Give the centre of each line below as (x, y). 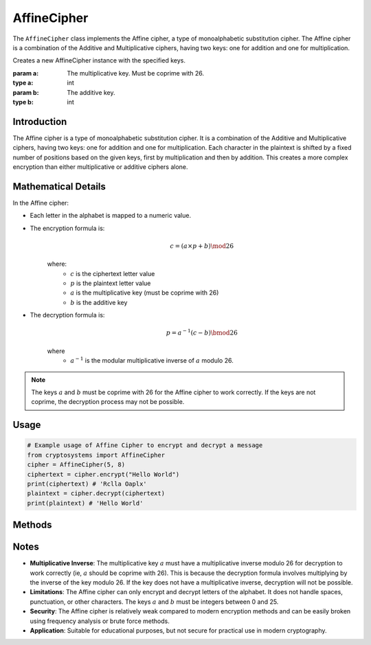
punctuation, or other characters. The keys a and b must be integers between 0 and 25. (154, 602)
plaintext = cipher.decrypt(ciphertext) (96, 494)
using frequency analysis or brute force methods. (100, 621)
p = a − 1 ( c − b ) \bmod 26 (202, 332)
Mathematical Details (59, 186)
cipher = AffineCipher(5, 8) (76, 465)
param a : (26, 73)
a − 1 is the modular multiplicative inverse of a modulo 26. (152, 360)
